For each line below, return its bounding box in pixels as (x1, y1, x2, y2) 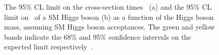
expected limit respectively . (4, 41, 93, 52)
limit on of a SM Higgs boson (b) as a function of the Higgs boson (4, 11, 214, 22)
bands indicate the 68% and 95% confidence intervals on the (4, 31, 192, 42)
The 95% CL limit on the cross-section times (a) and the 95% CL (4, 2, 212, 12)
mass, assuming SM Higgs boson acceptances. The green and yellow (4, 21, 215, 32)
